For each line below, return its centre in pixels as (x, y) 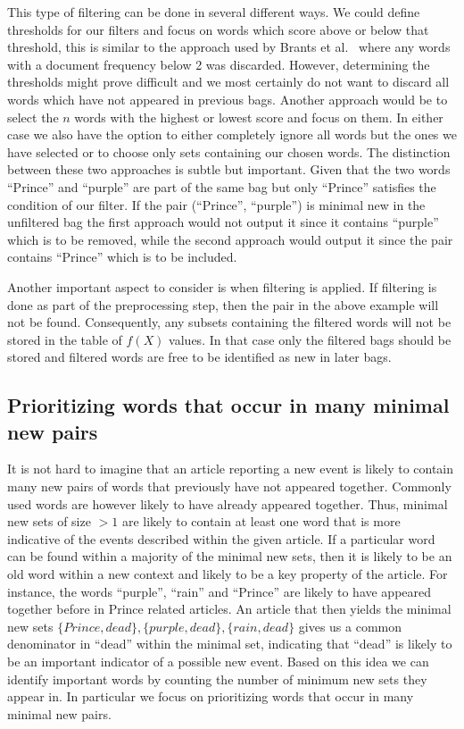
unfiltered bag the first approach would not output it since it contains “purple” (223, 222)
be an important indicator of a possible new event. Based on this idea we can (218, 661)
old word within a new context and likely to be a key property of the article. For (228, 574)
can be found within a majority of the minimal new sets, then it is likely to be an (230, 556)
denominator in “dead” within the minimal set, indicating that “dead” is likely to (230, 644)
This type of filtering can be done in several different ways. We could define (214, 12)
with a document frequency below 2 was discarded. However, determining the (219, 64)
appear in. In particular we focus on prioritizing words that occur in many (211, 696)
